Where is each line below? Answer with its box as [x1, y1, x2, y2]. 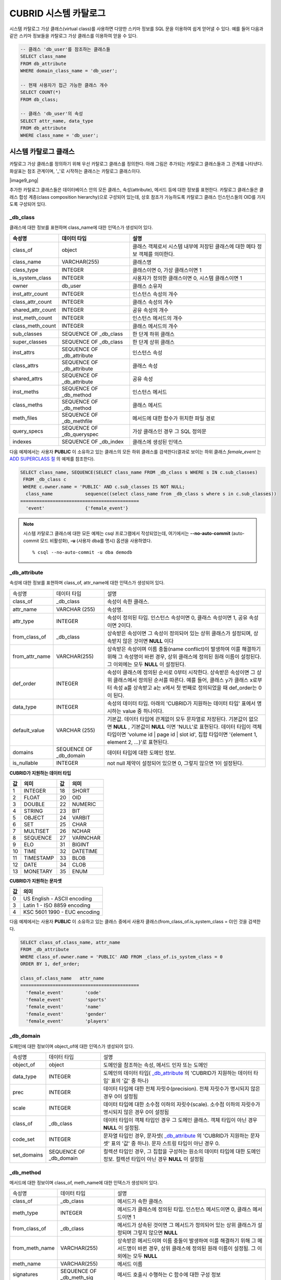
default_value [12, 727, 45, 734]
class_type [12, 266, 38, 273]
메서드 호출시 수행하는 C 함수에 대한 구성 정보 [117, 1271, 221, 1278]
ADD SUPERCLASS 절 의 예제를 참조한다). [9, 456, 95, 462]
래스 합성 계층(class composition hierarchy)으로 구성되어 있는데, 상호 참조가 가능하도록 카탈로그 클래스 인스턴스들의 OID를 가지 [9, 194, 266, 200]
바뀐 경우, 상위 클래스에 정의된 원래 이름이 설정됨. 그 [137, 1245, 256, 1252]
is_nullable [12, 759, 38, 766]
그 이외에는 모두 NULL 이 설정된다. [107, 660, 186, 668]
